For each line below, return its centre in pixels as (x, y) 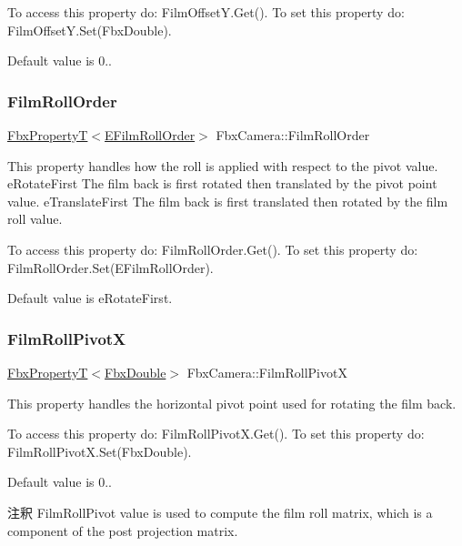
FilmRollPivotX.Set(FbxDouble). (100, 451)
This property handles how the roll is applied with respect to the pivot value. (223, 165)
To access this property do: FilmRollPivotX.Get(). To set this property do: (216, 434)
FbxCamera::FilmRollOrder (293, 135)
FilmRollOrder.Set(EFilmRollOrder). (110, 267)
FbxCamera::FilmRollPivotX (267, 372)
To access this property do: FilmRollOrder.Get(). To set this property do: (213, 249)
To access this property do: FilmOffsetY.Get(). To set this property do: (206, 12)
